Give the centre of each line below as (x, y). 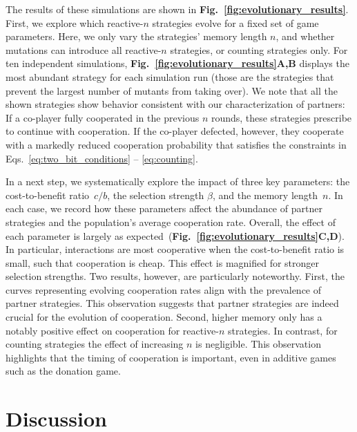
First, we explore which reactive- (75, 22)
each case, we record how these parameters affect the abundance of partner (164, 208)
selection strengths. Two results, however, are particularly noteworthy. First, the (175, 276)
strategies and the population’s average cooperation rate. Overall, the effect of (171, 222)
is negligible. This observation (258, 344)
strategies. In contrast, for (283, 330)
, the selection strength (156, 195)
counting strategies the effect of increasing (95, 344)
